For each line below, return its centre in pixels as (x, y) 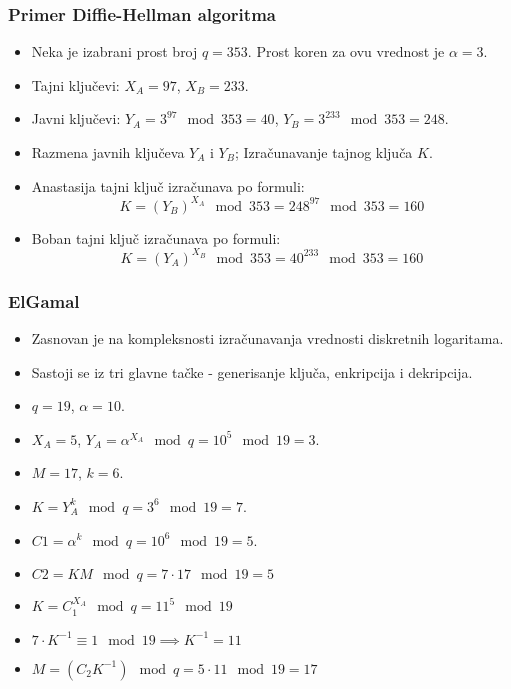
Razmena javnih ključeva (108, 152)
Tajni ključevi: (75, 84)
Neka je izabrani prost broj (114, 51)
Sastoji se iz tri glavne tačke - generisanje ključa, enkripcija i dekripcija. (252, 371)
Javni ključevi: (76, 118)
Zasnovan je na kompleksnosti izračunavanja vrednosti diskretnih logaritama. (267, 338)
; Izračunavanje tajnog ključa (323, 152)
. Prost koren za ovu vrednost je (346, 51)
